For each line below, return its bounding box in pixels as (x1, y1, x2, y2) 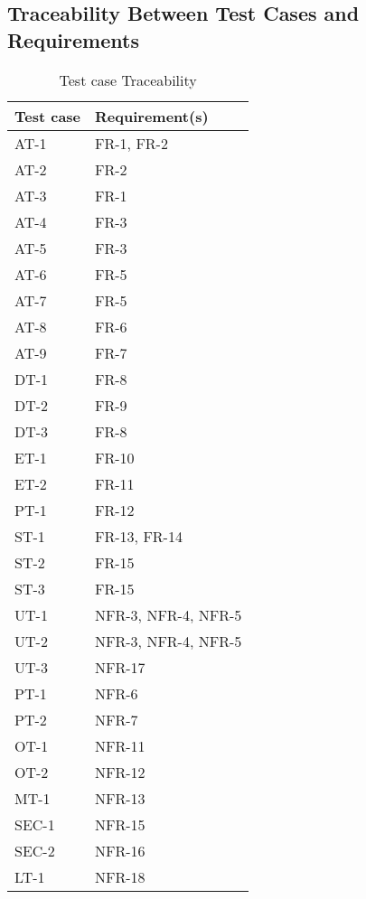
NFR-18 (95, 866, 145, 887)
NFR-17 (95, 656, 145, 678)
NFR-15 (95, 813, 145, 835)
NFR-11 (95, 735, 145, 756)
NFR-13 (95, 787, 145, 809)
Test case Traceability (59, 69, 197, 90)
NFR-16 (95, 839, 145, 861)
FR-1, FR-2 (95, 132, 168, 154)
